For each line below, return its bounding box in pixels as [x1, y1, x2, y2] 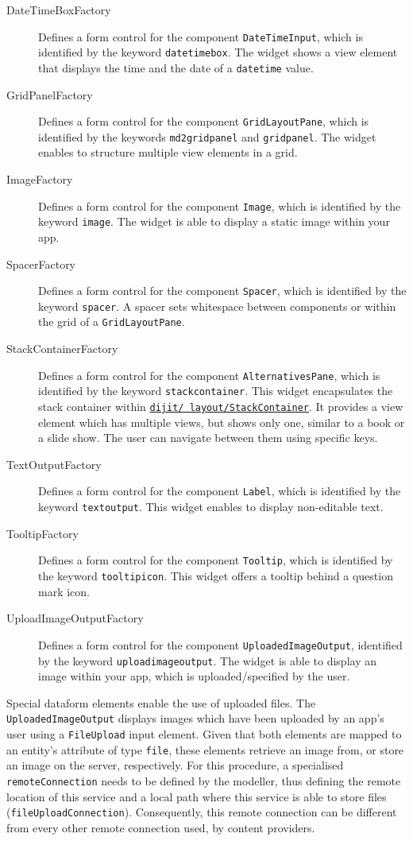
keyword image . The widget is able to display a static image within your [38, 213, 390, 230]
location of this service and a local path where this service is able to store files [6, 788, 387, 804]
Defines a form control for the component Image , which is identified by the [38, 197, 401, 214]
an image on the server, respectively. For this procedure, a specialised [6, 757, 344, 773]
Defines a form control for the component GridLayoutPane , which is [38, 113, 369, 130]
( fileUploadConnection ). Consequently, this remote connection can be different [6, 804, 397, 820]
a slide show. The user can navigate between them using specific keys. [38, 429, 378, 446]
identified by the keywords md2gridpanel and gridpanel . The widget [38, 128, 376, 145]
